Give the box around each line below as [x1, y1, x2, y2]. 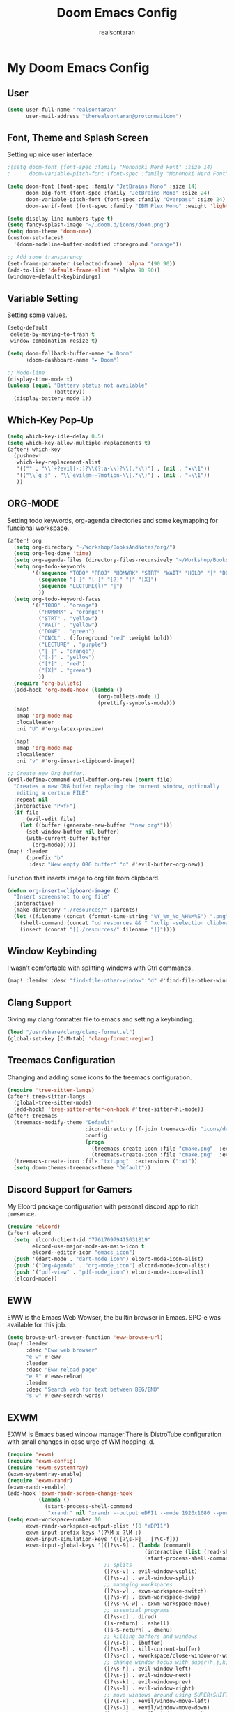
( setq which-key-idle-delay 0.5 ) [7, 433, 104, 440]
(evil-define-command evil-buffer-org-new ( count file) [7, 776, 173, 783]
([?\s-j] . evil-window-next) [103, 1672, 192, 1678]
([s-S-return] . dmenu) [103, 1626, 173, 1633]
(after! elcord [7, 1230, 52, 1237]
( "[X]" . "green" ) [38, 667, 92, 674]
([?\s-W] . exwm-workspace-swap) [103, 1594, 201, 1601]
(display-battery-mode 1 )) [13, 395, 92, 402]
